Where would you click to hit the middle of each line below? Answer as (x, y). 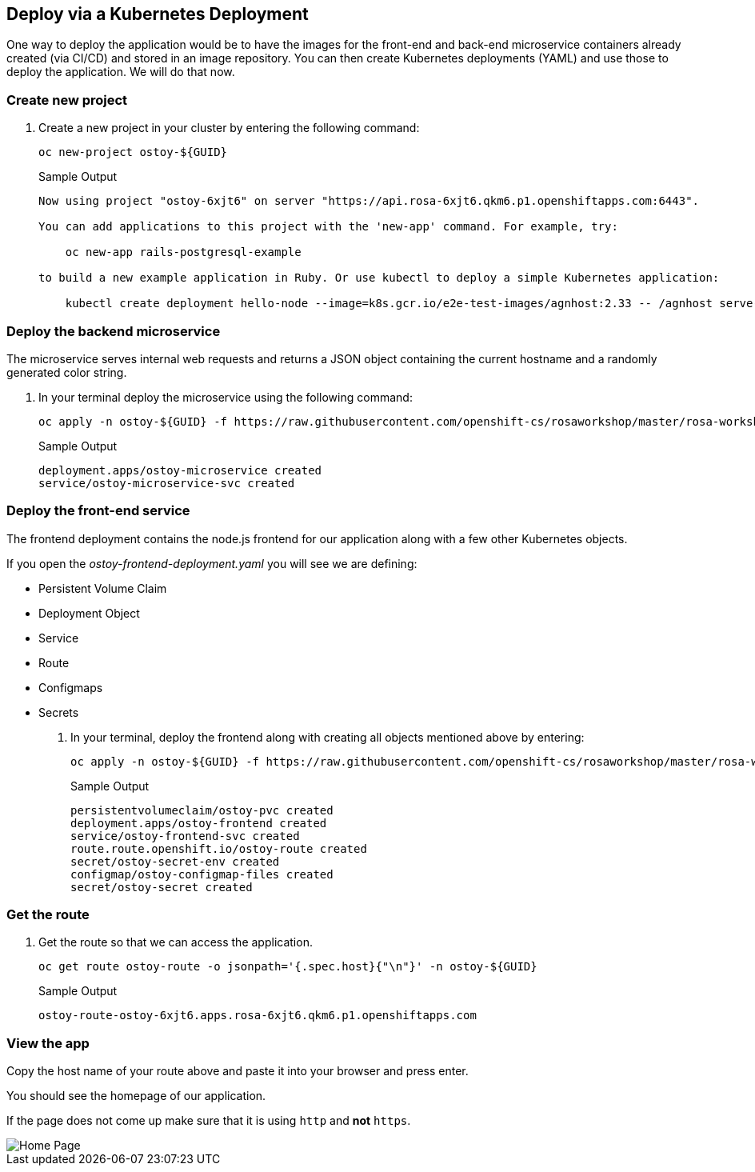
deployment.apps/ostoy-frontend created (199, 823)
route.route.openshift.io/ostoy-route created (219, 848)
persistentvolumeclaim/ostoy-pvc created (202, 810)
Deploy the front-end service (98, 511)
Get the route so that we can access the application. (176, 942)
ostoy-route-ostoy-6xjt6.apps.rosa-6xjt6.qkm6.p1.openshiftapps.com (258, 1016)
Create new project (67, 100)
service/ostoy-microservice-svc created (167, 483)
